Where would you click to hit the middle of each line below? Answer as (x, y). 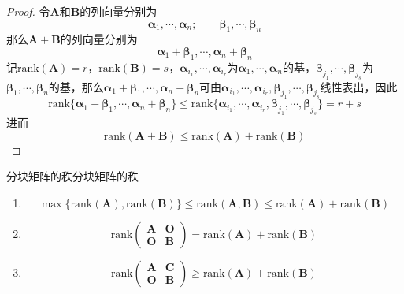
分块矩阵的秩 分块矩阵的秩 (72, 176)
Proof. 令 (28, 11)
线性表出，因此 (359, 86)
